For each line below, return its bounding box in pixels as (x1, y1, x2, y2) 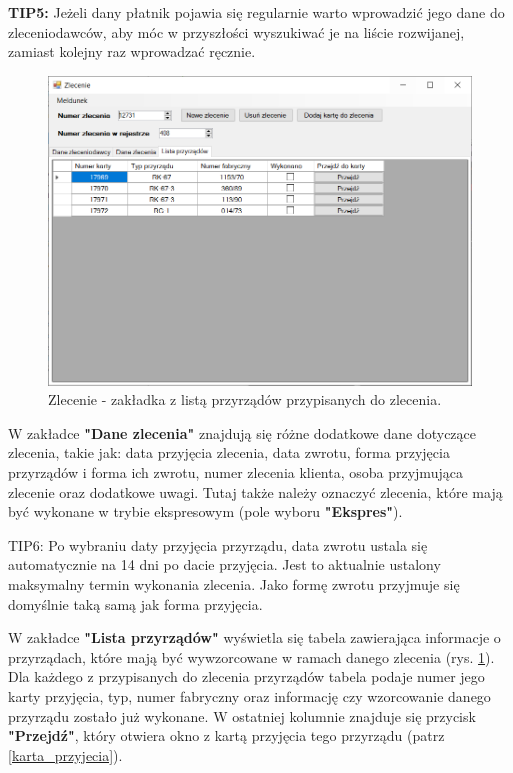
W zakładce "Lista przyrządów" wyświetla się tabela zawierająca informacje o (8, 627, 501, 648)
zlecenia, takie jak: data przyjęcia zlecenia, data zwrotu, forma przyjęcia (8, 442, 450, 463)
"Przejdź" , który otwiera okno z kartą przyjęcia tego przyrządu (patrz (8, 725, 445, 746)
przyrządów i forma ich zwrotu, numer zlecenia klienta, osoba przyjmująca (8, 462, 463, 482)
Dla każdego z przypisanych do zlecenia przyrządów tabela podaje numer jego (8, 666, 485, 687)
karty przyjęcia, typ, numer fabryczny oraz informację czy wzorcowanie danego (8, 685, 491, 706)
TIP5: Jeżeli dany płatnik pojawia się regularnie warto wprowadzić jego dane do (8, 2, 505, 22)
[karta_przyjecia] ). (8, 744, 123, 765)
